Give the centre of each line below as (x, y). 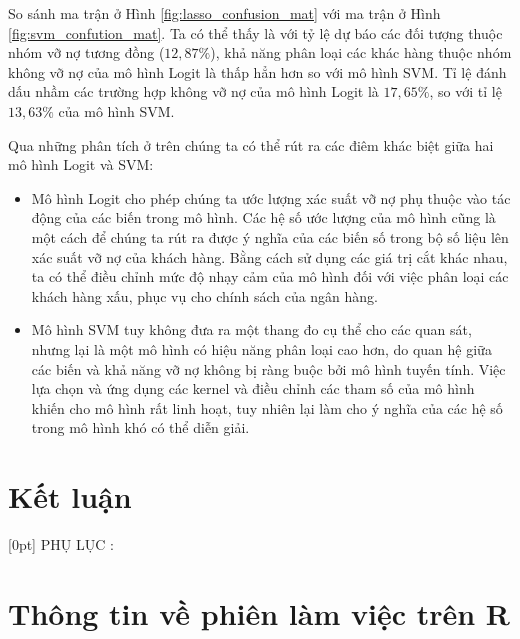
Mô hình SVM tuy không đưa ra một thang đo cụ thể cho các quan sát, (251, 329)
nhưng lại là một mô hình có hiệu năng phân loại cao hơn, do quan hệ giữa (261, 348)
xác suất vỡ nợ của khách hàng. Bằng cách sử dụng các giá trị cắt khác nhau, (269, 256)
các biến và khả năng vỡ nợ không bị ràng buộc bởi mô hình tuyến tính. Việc (268, 368)
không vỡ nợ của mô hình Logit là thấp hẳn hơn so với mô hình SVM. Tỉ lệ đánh (257, 71)
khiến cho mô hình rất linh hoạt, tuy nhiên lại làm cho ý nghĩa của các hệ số (267, 407)
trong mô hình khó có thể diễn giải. (140, 427)
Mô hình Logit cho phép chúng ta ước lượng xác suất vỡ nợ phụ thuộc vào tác (271, 197)
